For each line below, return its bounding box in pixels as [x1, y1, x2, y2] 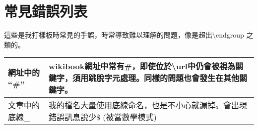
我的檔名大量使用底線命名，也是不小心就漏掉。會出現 [48, 99, 247, 111]
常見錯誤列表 [4, 1, 88, 21]
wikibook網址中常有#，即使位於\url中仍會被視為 [48, 60, 235, 72]
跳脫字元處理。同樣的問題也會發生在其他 [88, 72, 239, 84]
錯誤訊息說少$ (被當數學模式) [48, 111, 157, 123]
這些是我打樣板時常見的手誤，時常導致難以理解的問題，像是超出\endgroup [4, 30, 244, 40]
